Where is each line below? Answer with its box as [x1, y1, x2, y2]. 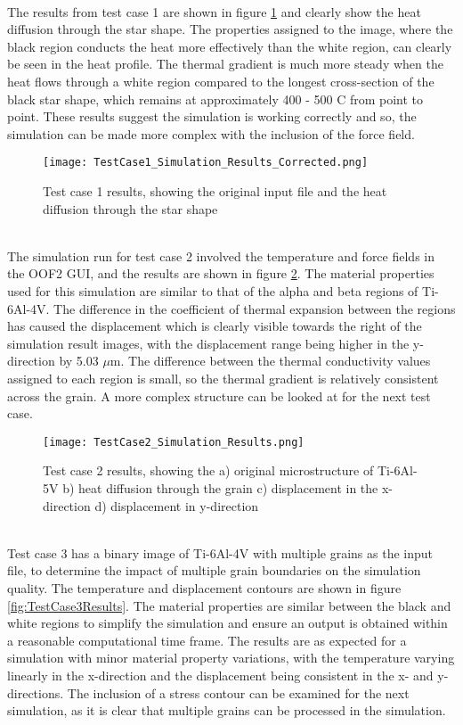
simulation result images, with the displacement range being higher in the [7, 334, 410, 352]
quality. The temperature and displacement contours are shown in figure [7, 578, 402, 597]
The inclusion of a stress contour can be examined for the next [67, 683, 410, 702]
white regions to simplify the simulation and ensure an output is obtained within [7, 614, 448, 632]
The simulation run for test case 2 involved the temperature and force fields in [7, 246, 435, 265]
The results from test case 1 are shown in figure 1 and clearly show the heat [7, 2, 421, 21]
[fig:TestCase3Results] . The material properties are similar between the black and [7, 596, 451, 614]
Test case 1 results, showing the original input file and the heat [43, 182, 387, 200]
